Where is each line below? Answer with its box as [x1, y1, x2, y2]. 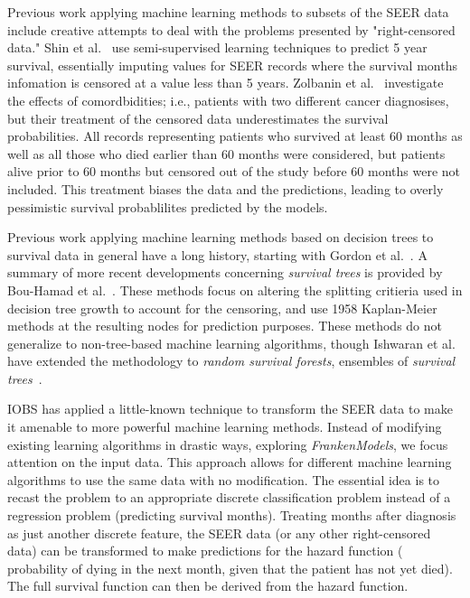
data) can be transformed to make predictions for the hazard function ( [7, 541, 403, 560]
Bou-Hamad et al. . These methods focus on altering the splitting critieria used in [7, 280, 463, 299]
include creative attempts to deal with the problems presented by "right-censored [7, 20, 456, 39]
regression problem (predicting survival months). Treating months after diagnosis [7, 506, 456, 525]
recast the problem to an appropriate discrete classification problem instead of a [7, 488, 451, 507]
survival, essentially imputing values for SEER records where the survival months [7, 55, 457, 74]
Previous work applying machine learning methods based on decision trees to [7, 228, 434, 247]
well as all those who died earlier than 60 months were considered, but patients [7, 144, 446, 163]
